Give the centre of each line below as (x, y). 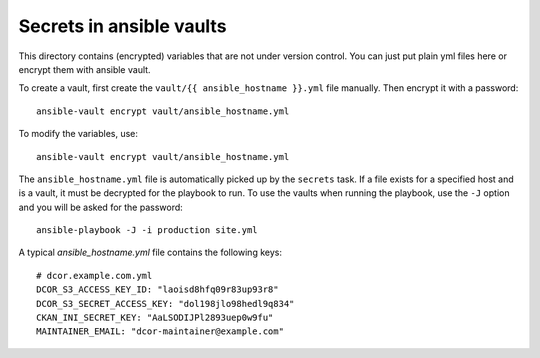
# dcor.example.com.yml (94, 275)
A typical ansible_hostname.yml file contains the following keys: (150, 252)
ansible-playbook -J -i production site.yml (147, 230)
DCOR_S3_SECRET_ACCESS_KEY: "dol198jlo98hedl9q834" (165, 303)
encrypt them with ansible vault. (84, 69)
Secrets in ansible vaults (122, 26)
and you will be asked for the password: (101, 207)
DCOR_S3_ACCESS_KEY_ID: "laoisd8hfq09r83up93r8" (157, 289)
